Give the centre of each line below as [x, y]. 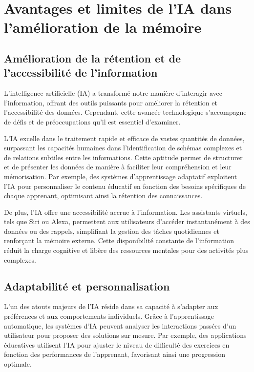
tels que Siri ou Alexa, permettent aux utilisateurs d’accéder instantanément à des [127, 221]
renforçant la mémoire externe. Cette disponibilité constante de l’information [119, 240]
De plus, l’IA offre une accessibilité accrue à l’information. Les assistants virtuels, [126, 212]
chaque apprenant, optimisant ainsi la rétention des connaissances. [103, 196]
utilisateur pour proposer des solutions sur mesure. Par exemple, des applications [125, 335]
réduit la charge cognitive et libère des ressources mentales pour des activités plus [126, 250]
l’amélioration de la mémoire [103, 27]
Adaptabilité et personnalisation [87, 286]
